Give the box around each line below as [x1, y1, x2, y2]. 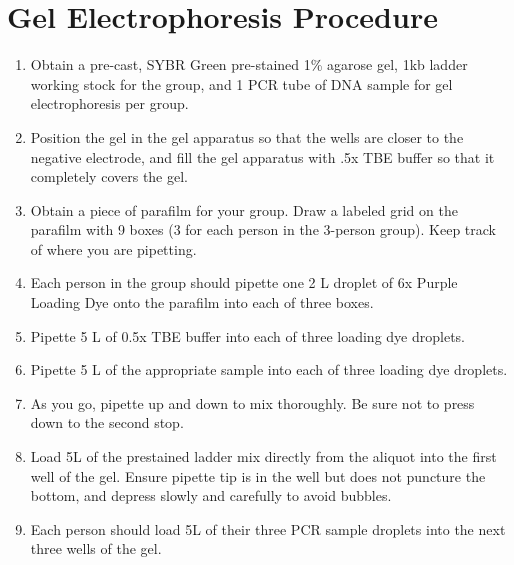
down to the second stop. [30, 412, 184, 433]
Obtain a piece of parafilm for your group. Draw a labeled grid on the [30, 199, 458, 220]
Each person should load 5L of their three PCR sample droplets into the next [30, 518, 506, 539]
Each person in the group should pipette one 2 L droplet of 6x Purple [30, 272, 458, 293]
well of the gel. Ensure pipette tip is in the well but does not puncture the [30, 465, 486, 486]
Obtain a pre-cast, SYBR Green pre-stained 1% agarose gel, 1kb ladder [30, 54, 468, 75]
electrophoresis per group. [30, 93, 189, 114]
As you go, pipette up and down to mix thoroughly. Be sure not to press [30, 392, 475, 413]
